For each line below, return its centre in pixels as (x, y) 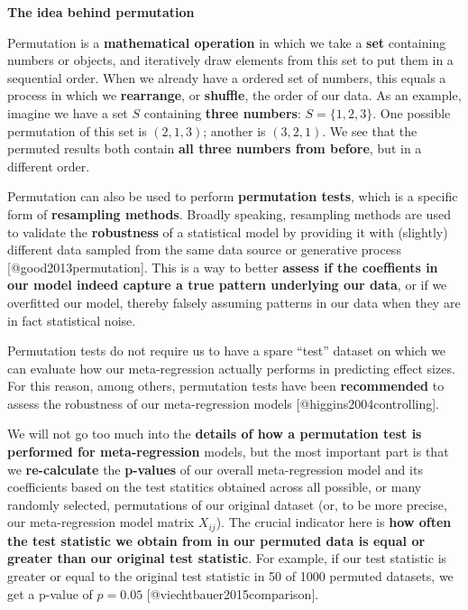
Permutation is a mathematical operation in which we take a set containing (227, 42)
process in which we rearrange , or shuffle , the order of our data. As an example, (234, 95)
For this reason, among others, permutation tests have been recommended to (226, 386)
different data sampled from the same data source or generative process (204, 250)
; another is (234, 130)
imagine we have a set (68, 112)
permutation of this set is (77, 130)
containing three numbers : (222, 112)
